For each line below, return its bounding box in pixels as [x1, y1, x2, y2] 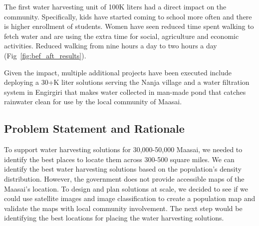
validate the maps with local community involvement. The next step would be [4, 203, 243, 213]
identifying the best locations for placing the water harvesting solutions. [4, 213, 224, 223]
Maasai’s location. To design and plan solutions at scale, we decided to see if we [4, 183, 248, 194]
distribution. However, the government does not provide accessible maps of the [4, 173, 245, 184]
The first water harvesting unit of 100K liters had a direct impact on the [4, 1, 227, 11]
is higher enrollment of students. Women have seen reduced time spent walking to [4, 21, 254, 31]
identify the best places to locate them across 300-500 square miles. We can [4, 154, 235, 164]
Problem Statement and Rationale [4, 121, 185, 136]
